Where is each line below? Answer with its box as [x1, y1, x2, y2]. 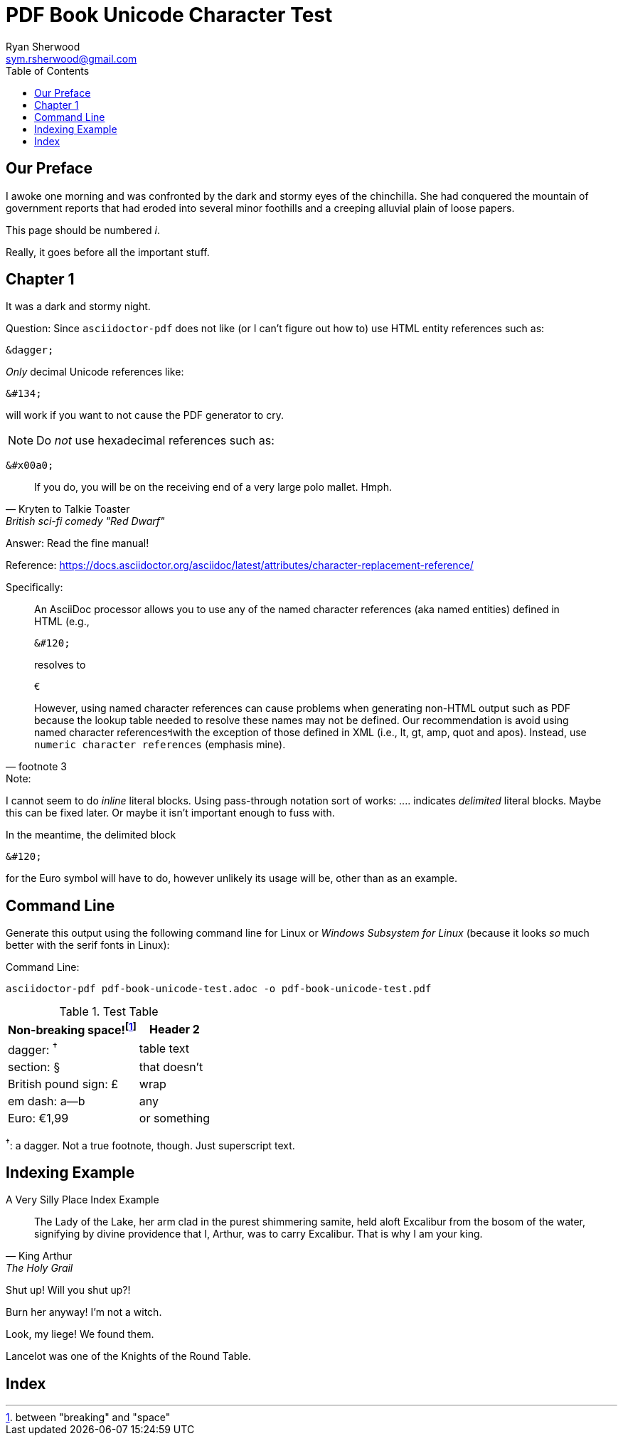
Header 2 [149, 1021, 200, 1036]
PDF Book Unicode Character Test [6, 3, 333, 27]
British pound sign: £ [8, 1076, 119, 1091]
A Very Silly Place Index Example [6, 1193, 159, 1206]
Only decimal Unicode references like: [6, 366, 184, 378]
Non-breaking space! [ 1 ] [8, 1021, 137, 1038]
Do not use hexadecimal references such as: [36, 433, 275, 448]
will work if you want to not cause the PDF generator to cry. [6, 409, 284, 422]
